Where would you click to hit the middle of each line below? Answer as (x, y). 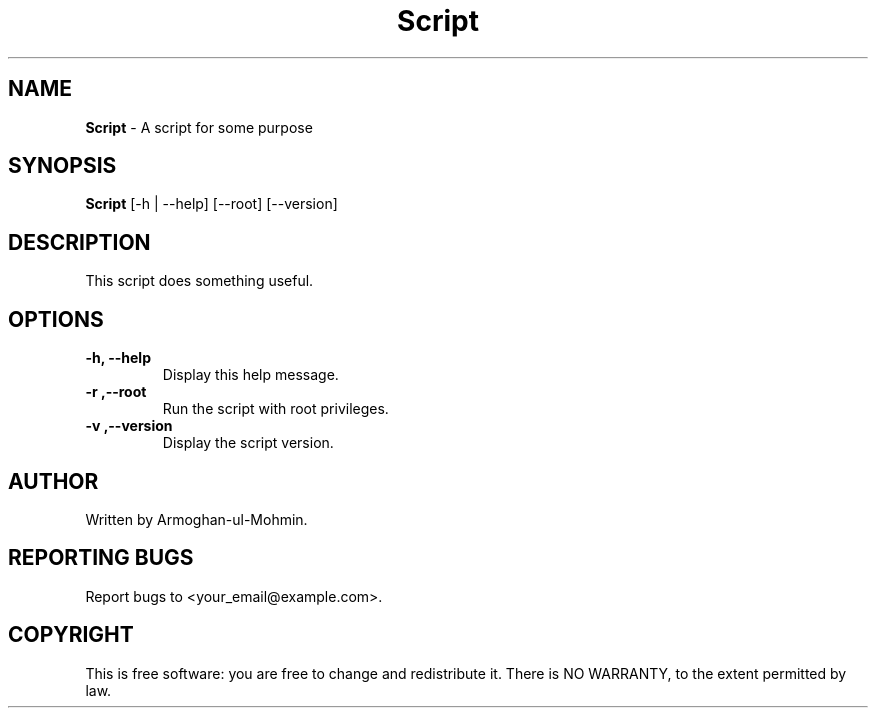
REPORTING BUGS (101, 558)
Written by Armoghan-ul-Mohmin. (196, 519)
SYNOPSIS (62, 166)
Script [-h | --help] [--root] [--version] (211, 204)
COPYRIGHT (71, 635)
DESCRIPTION (79, 242)
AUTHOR (53, 481)
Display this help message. (250, 375)
